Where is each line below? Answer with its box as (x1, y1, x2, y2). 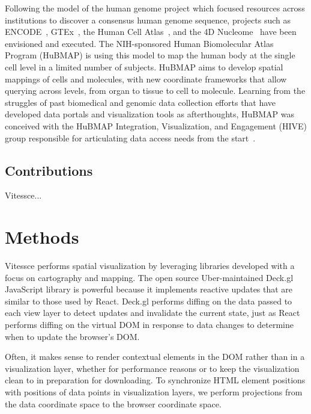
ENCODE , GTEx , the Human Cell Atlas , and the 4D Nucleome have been (5, 25, 297, 38)
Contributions (5, 161, 93, 179)
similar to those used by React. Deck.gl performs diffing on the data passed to (5, 294, 292, 307)
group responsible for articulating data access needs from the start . (5, 131, 256, 144)
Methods (5, 224, 79, 249)
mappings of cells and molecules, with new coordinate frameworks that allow (5, 72, 287, 85)
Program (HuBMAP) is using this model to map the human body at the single (5, 49, 295, 61)
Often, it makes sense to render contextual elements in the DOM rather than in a (5, 350, 305, 363)
